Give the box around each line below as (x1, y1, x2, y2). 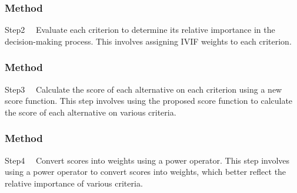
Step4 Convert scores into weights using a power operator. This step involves (5, 154, 290, 166)
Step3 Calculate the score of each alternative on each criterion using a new (5, 83, 282, 95)
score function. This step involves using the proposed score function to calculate (5, 94, 293, 107)
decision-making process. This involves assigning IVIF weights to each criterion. (5, 35, 292, 47)
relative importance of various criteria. (5, 177, 143, 189)
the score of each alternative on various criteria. (5, 106, 176, 118)
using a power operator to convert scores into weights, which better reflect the (5, 165, 286, 178)
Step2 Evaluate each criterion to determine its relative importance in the (5, 23, 275, 36)
